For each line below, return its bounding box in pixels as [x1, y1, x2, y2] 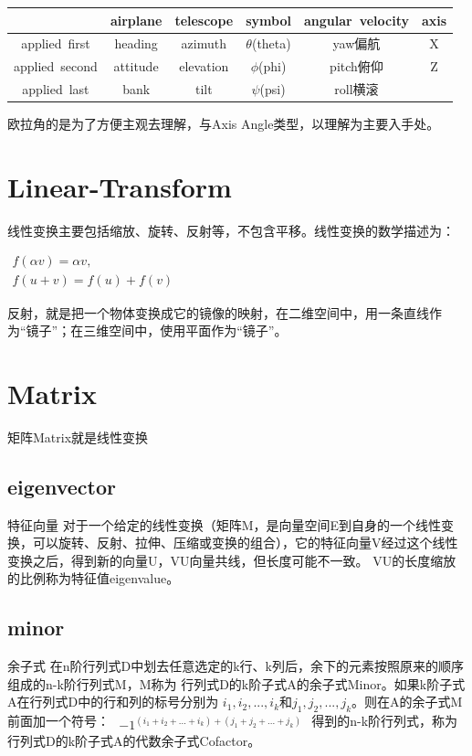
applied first [21, 34, 90, 53]
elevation [179, 57, 229, 76]
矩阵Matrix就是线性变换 [7, 427, 149, 446]
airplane [110, 10, 163, 29]
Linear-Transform [7, 167, 232, 205]
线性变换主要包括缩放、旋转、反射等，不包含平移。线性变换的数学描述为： [7, 220, 455, 240]
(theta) [251, 34, 291, 53]
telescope [174, 10, 234, 29]
